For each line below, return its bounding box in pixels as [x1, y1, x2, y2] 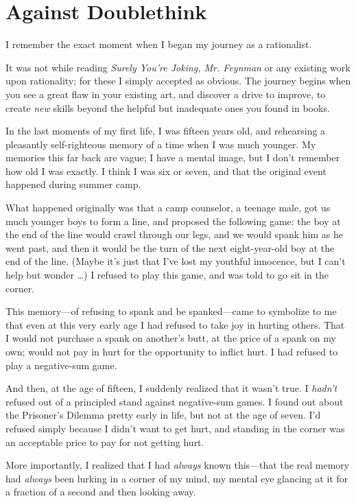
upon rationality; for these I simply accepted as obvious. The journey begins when [5, 73, 351, 88]
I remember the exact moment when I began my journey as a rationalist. [5, 37, 312, 51]
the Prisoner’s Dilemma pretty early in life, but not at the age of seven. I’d [5, 408, 321, 422]
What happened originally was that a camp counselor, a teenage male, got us [5, 200, 331, 215]
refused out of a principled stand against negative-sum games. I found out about [5, 394, 344, 408]
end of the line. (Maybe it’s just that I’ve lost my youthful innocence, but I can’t [5, 254, 346, 268]
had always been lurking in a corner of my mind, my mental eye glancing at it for [5, 471, 348, 485]
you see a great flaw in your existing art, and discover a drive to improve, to [5, 86, 326, 101]
